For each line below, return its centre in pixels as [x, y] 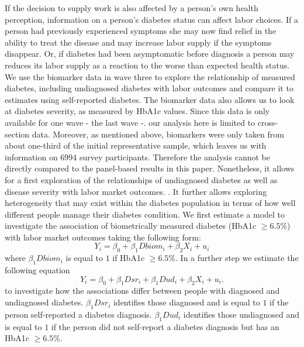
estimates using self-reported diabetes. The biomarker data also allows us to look [150, 99]
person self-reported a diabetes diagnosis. [78, 314]
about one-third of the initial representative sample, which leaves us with [136, 145]
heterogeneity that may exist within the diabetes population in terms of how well [150, 203]
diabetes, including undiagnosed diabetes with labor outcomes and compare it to [149, 88]
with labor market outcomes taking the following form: [103, 237]
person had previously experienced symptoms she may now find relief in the [141, 31]
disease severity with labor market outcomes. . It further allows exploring [136, 191]
